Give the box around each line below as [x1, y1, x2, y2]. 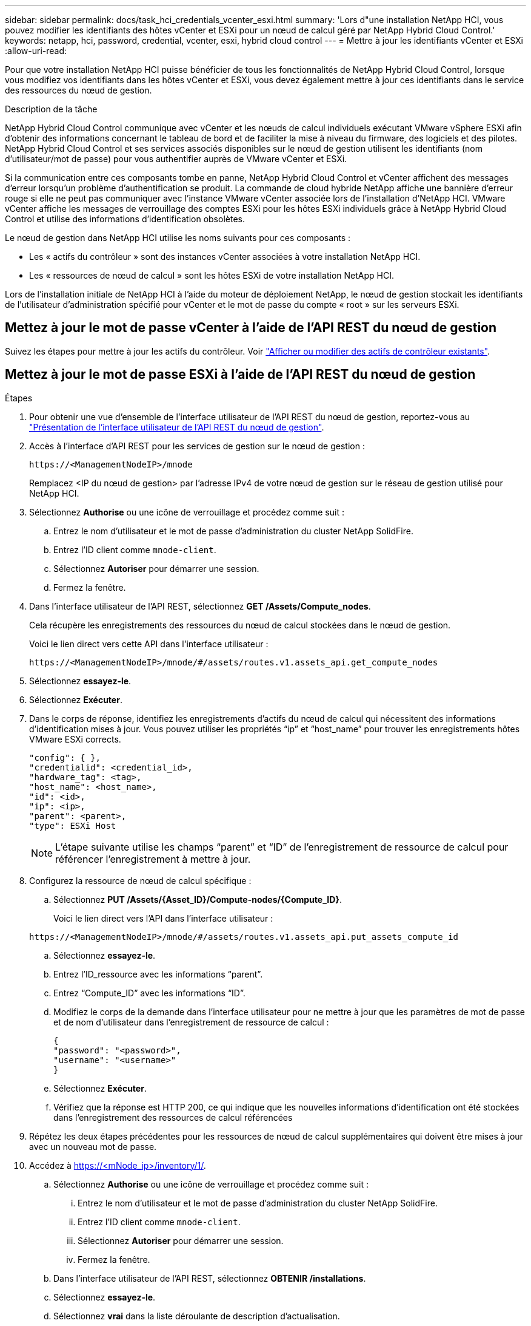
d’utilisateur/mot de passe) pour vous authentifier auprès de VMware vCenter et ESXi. [5, 154, 347, 164]
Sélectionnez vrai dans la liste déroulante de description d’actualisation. [53, 1310, 340, 1321]
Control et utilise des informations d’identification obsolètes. [5, 214, 245, 224]
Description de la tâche [5, 104, 98, 114]
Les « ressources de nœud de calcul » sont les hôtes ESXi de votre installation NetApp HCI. [29, 270, 394, 280]
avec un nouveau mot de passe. [29, 1141, 157, 1152]
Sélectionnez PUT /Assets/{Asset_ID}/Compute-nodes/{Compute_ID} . [53, 894, 342, 905]
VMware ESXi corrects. [29, 733, 121, 744]
